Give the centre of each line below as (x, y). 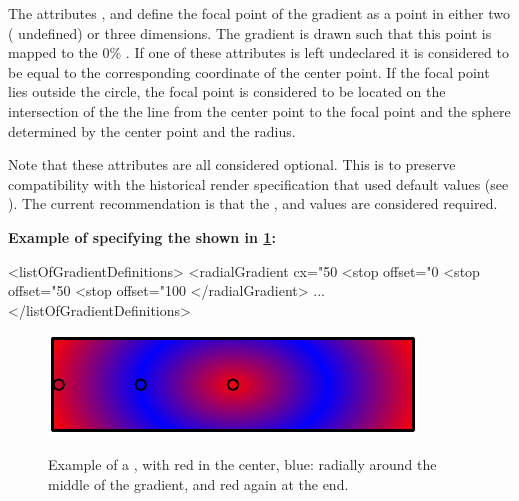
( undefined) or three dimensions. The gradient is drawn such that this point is (250, 32)
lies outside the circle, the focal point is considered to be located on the (227, 91)
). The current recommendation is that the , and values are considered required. (253, 203)
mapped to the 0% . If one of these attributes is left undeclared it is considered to (258, 52)
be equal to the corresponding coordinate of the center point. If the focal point (249, 71)
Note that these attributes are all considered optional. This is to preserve (232, 164)
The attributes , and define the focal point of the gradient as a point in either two (259, 13)
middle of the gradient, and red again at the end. (198, 483)
